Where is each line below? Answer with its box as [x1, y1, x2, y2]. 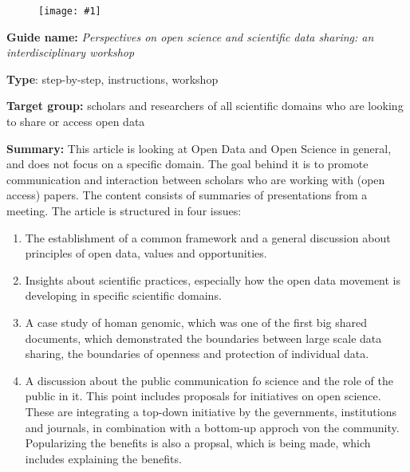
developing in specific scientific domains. [25, 287, 222, 304]
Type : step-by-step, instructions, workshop [6, 70, 219, 87]
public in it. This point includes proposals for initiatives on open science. [25, 387, 381, 404]
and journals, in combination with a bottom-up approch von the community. [25, 419, 400, 435]
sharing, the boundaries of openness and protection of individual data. [25, 345, 369, 362]
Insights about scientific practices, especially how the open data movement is [25, 271, 401, 288]
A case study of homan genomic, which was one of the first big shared [25, 313, 367, 330]
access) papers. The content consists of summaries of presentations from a [6, 187, 368, 203]
